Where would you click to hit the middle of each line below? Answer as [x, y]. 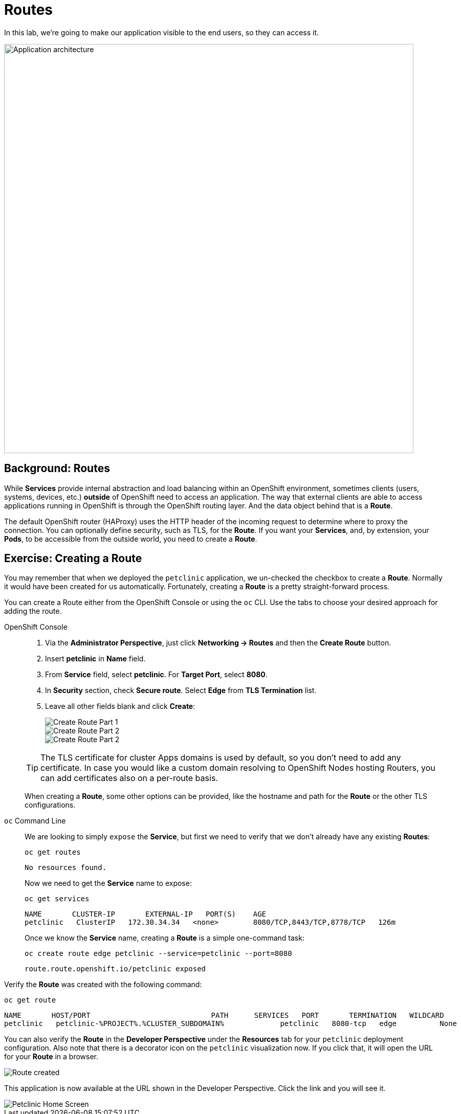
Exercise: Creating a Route [73, 559]
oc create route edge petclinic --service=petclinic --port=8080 [158, 954]
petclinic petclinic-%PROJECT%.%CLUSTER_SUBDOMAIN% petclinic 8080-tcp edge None [231, 1024]
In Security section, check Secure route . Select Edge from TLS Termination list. [181, 690]
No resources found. [66, 868]
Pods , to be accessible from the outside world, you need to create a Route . [131, 539]
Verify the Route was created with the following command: [103, 985]
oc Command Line [35, 821]
